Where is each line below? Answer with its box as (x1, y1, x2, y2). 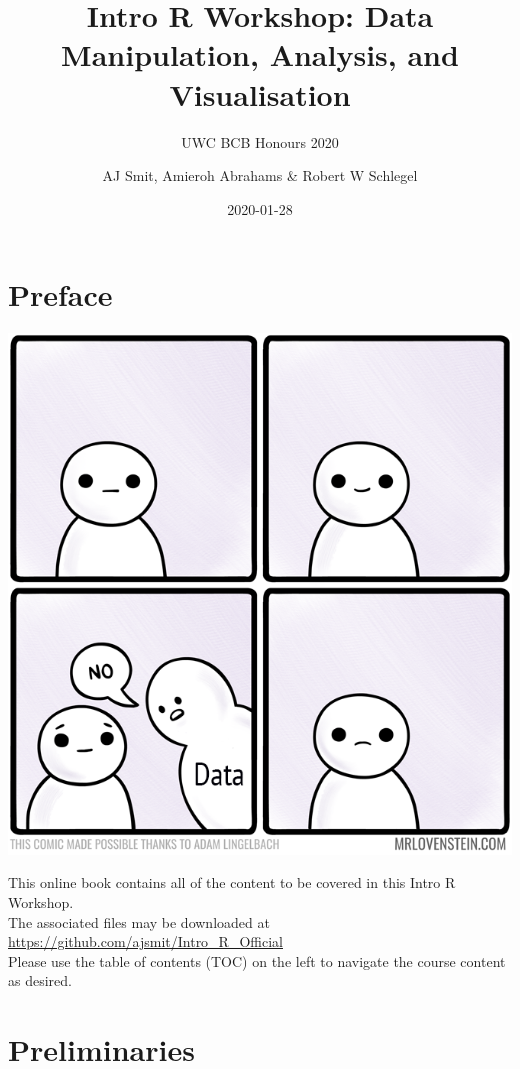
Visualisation (169, 73, 351, 114)
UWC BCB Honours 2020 (181, 131, 339, 152)
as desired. (8, 970, 72, 991)
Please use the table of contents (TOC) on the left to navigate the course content (8, 950, 506, 971)
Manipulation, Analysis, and (61, 34, 459, 75)
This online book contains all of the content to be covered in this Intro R (8, 872, 456, 893)
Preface (8, 274, 113, 315)
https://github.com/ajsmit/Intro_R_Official (8, 931, 283, 952)
